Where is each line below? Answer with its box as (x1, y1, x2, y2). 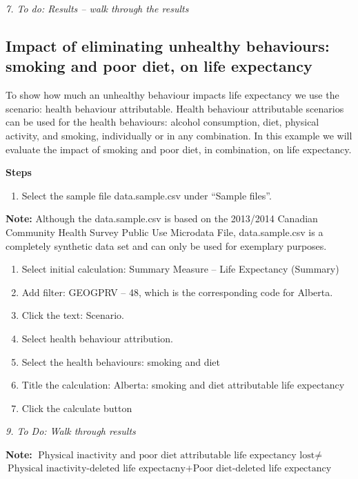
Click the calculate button (21, 400, 132, 415)
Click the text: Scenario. (21, 308, 125, 322)
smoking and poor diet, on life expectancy (6, 55, 312, 77)
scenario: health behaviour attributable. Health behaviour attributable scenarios (6, 101, 344, 115)
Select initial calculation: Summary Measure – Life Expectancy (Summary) (21, 262, 339, 276)
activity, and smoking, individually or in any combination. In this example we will (6, 128, 352, 142)
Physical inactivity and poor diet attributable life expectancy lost (38, 450, 315, 460)
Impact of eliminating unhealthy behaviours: (6, 35, 330, 56)
